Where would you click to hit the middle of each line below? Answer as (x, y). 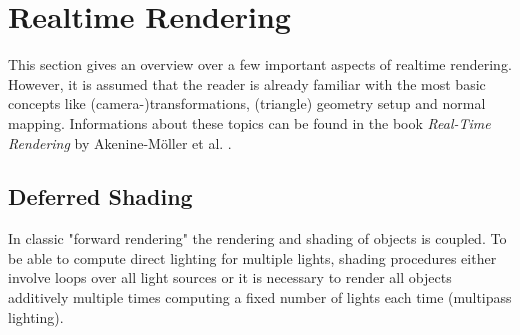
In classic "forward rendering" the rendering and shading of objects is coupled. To (257, 238)
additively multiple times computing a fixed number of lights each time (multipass (260, 297)
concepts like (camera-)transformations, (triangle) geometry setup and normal (247, 103)
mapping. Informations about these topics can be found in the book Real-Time (249, 122)
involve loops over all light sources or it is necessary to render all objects (230, 277)
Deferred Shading (100, 196)
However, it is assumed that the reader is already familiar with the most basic (247, 83)
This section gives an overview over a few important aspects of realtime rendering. (260, 64)
